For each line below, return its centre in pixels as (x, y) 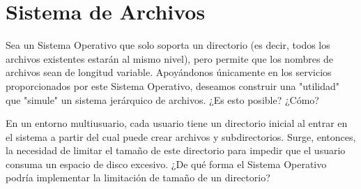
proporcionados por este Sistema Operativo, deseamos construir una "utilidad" (173, 85)
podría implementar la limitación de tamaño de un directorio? (138, 177)
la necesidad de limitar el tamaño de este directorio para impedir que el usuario (176, 150)
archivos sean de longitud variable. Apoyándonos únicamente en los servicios (169, 72)
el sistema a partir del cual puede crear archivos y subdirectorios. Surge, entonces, (181, 136)
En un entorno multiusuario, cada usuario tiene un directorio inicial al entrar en (177, 123)
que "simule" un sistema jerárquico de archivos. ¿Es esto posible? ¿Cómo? (162, 99)
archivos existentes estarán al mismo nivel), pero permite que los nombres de (170, 58)
